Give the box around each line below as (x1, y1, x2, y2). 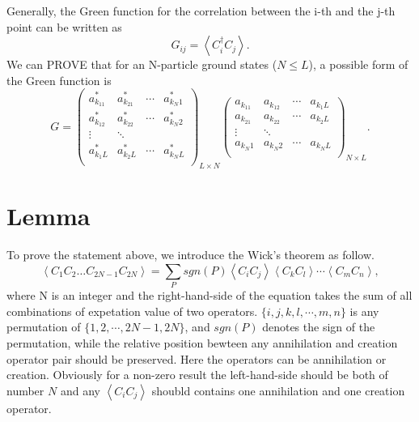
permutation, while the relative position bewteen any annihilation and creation (6, 335, 398, 352)
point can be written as (6, 18, 122, 35)
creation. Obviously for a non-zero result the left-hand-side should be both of (6, 366, 388, 383)
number (6, 382, 44, 399)
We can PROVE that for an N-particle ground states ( (6, 56, 277, 73)
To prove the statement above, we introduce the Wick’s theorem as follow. (6, 246, 375, 263)
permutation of (6, 318, 81, 335)
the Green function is (6, 71, 112, 88)
